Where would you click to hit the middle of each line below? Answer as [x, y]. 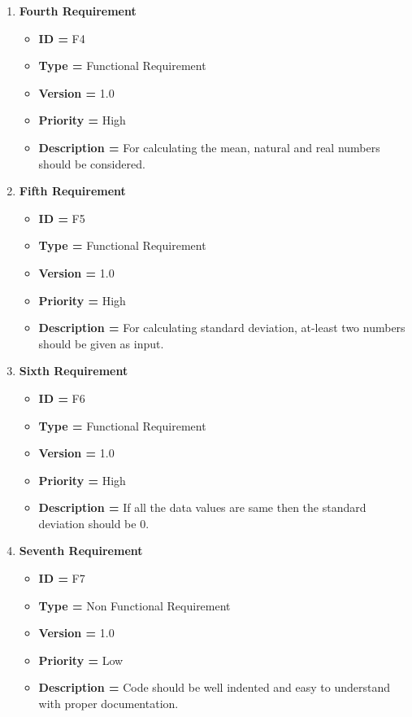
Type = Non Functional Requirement [134, 605]
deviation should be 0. [94, 523]
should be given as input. [101, 343]
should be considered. [92, 163]
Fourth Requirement [78, 11]
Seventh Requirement [81, 551]
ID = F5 [62, 218]
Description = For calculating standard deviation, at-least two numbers [222, 328]
